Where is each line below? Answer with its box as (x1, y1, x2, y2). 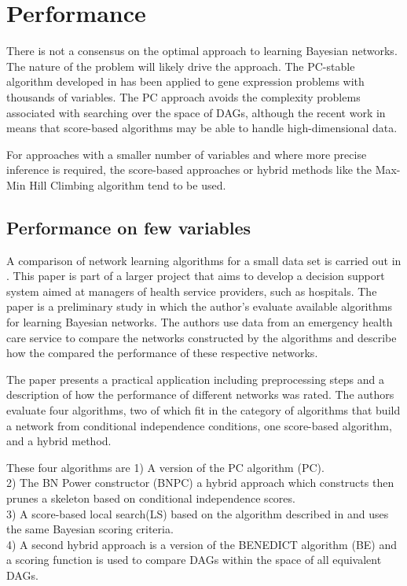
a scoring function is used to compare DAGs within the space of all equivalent (6, 551, 382, 568)
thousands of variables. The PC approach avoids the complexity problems (6, 88, 361, 105)
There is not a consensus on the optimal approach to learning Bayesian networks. (6, 42, 398, 59)
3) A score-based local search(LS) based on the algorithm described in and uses (6, 505, 389, 522)
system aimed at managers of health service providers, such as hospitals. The (6, 282, 377, 299)
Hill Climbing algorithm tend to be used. (29, 176, 226, 193)
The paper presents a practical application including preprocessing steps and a (6, 370, 384, 387)
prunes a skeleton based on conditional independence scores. (6, 489, 295, 506)
